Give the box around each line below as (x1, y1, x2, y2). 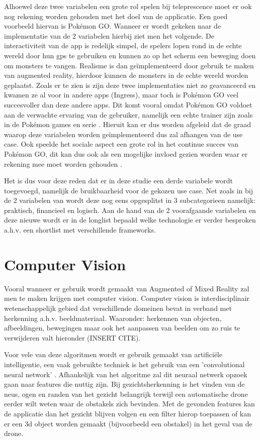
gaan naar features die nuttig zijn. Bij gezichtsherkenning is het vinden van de (4, 379, 245, 389)
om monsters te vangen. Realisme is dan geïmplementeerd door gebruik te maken (4, 60, 254, 70)
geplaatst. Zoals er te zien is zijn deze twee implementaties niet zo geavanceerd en (4, 79, 256, 90)
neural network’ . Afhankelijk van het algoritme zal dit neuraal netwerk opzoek (4, 369, 247, 379)
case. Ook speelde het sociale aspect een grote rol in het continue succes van (4, 139, 238, 149)
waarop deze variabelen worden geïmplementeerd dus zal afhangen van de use (4, 129, 243, 139)
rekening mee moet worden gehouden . (4, 158, 122, 169)
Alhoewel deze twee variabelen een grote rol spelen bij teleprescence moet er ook (4, 1, 252, 11)
